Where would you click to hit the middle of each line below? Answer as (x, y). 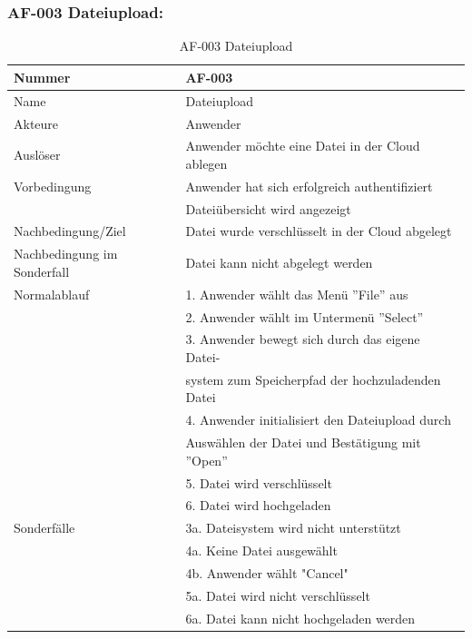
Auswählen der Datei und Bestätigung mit (303, 442)
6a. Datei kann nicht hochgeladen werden (300, 618)
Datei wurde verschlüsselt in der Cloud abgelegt (319, 231)
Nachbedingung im (66, 254)
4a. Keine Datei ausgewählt (261, 551)
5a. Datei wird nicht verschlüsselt (278, 595)
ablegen (206, 163)
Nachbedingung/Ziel (70, 231)
